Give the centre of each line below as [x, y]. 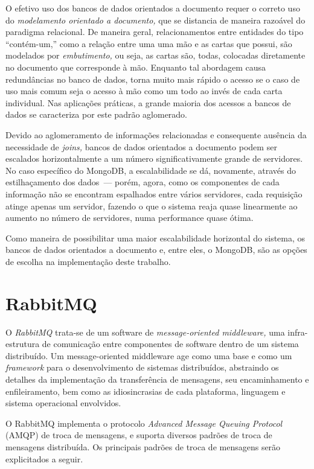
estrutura [23, 344]
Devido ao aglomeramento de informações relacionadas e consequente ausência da [156, 134]
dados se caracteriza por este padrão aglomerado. [97, 114]
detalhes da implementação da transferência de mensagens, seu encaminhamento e [157, 379]
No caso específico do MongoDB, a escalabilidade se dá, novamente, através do [151, 170]
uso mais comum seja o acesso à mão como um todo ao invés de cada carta [144, 91]
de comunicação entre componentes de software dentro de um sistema [170, 344]
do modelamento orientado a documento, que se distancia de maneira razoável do [155, 20]
